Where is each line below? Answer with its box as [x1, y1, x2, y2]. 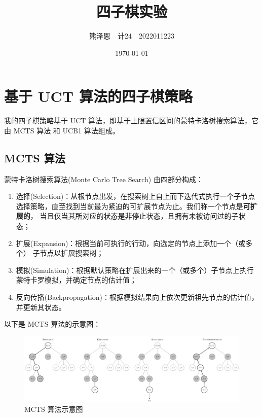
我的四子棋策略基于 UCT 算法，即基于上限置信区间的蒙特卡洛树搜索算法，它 [4, 115, 259, 126]
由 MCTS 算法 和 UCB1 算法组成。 [4, 125, 120, 135]
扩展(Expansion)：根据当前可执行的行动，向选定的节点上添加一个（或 [16, 237, 246, 248]
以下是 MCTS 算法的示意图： [4, 319, 101, 329]
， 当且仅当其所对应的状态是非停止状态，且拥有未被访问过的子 [30, 211, 239, 221]
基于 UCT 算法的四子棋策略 [4, 86, 193, 107]
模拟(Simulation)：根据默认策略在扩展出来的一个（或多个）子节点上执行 [16, 264, 254, 275]
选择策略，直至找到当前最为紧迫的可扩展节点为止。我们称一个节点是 [16, 200, 243, 211]
